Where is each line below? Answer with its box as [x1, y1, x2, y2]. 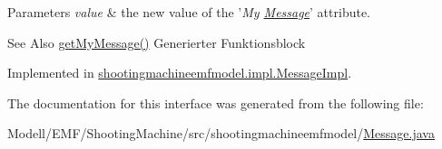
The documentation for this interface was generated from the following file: [7, 93, 424, 112]
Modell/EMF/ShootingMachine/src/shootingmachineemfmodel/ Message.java [7, 124, 435, 143]
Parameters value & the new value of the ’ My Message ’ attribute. [7, 3, 371, 21]
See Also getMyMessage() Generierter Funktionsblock [7, 33, 306, 51]
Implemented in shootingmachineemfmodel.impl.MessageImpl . [7, 63, 352, 82]
